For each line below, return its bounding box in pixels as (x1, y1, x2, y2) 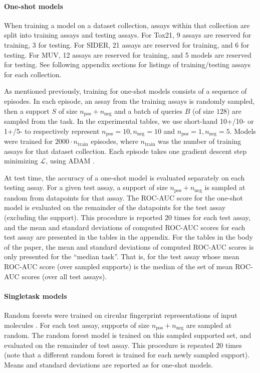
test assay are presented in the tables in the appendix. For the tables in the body (4, 232, 253, 242)
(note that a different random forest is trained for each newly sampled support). (4, 349, 250, 360)
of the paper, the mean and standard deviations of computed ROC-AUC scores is (4, 241, 254, 252)
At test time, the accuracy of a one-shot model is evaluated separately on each (4, 172, 245, 182)
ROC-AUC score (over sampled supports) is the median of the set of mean (4, 261, 233, 272)
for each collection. (4, 69, 62, 79)
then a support (4, 105, 50, 116)
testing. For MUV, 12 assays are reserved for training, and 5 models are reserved (4, 49, 251, 60)
